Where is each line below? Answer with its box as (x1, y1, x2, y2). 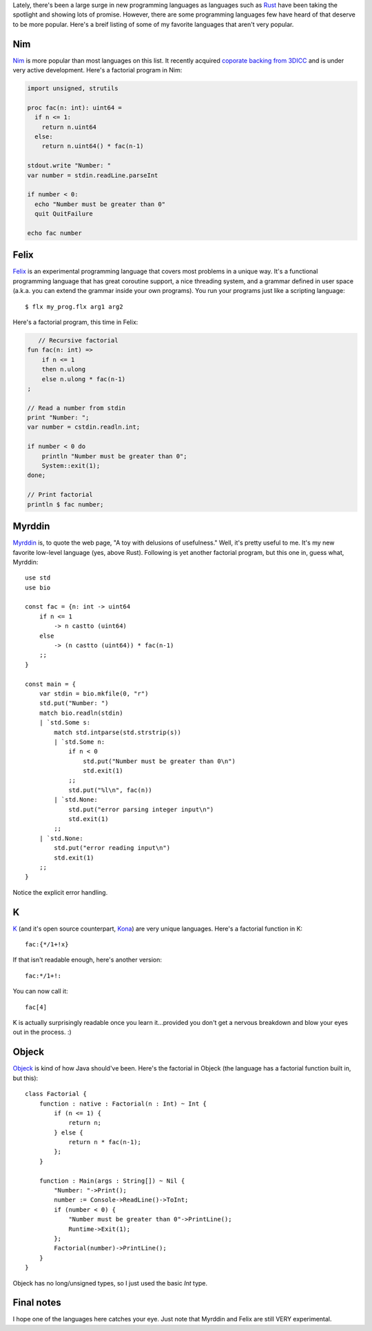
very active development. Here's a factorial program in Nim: (12, 66, 183, 74)
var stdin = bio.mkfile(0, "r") (39, 689, 149, 698)
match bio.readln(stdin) (39, 709, 123, 717)
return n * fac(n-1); (68, 1138, 141, 1146)
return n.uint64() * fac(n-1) (41, 142, 144, 150)
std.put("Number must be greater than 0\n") (83, 757, 236, 765)
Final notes (12, 1297, 61, 1309)
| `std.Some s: (39, 719, 91, 727)
